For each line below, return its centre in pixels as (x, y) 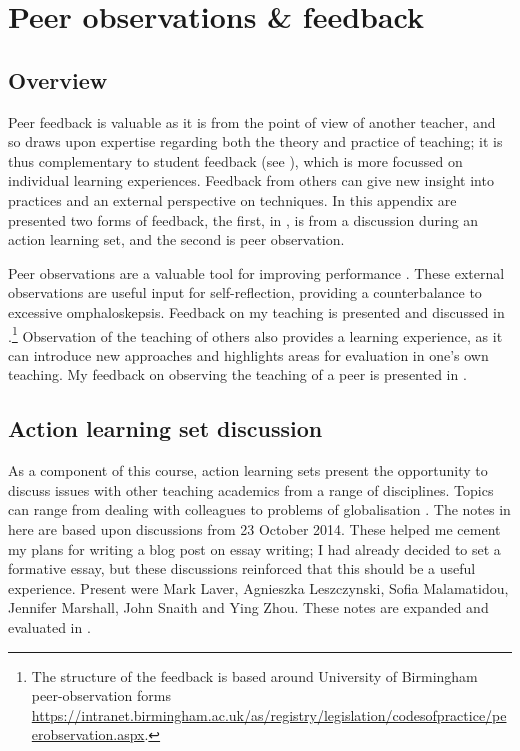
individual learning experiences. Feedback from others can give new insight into (251, 180)
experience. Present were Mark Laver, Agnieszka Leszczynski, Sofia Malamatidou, (258, 587)
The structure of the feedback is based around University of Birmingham (254, 675)
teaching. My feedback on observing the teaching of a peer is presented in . (237, 374)
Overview (58, 79)
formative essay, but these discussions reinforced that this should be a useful (242, 568)
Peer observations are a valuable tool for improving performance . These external (256, 272)
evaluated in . (49, 626)
